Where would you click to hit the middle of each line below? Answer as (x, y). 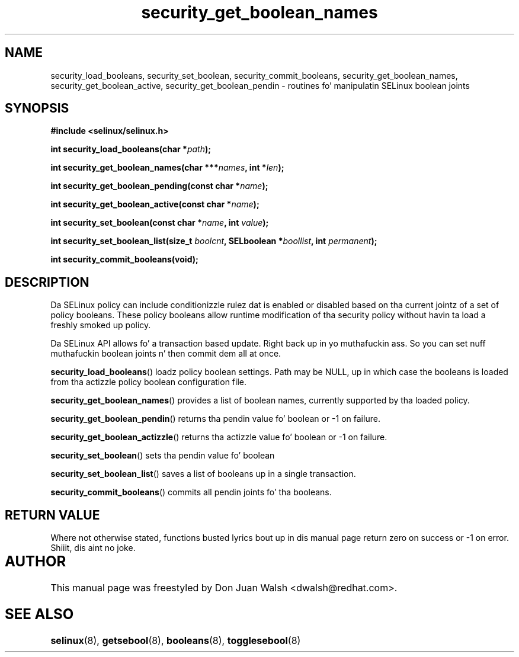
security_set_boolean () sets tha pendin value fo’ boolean (163, 456)
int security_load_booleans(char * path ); (131, 149)
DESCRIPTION (47, 282)
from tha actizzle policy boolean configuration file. (149, 382)
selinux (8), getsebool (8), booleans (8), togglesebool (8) (176, 640)
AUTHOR (36, 562)
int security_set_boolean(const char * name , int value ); (160, 223)
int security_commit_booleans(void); (124, 259)
